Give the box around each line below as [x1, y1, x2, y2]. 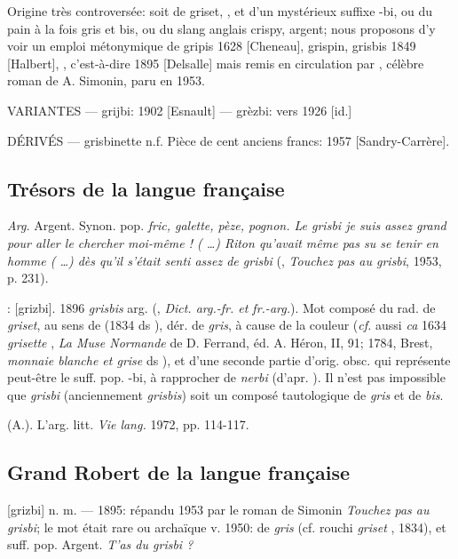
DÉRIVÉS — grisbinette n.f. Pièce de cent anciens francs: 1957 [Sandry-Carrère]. [7, 131, 450, 149]
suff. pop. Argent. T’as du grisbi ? [7, 535, 193, 554]
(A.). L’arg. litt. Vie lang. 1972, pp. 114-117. [7, 415, 249, 434]
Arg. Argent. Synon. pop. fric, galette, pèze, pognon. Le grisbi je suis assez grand [7, 216, 446, 235]
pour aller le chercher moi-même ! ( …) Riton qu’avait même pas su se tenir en [7, 233, 438, 252]
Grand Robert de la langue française [7, 459, 351, 486]
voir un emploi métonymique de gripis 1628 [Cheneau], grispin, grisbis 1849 [7, 36, 416, 55]
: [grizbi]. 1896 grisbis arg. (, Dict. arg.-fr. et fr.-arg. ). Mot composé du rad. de [7, 298, 436, 316]
